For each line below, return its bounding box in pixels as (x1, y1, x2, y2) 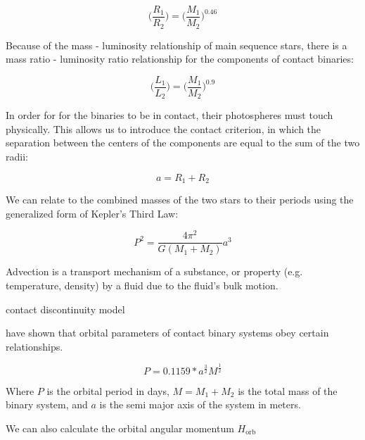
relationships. (6, 339, 63, 353)
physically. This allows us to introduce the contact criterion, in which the (6, 121, 321, 136)
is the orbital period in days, (46, 383, 169, 398)
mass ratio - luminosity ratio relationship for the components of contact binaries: (6, 51, 354, 66)
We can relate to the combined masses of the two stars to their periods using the (6, 192, 354, 207)
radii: (6, 149, 28, 163)
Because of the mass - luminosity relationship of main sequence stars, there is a (6, 37, 347, 52)
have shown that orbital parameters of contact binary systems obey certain (6, 325, 329, 340)
